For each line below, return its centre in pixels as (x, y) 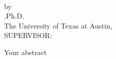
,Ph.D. (14, 16)
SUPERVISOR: (28, 35)
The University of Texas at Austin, (58, 25)
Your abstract (26, 52)
